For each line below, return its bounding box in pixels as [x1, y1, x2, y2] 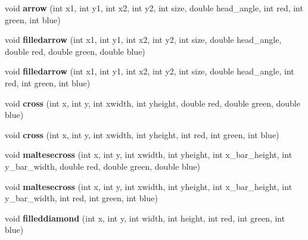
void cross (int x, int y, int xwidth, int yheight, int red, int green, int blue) [5, 128, 279, 141]
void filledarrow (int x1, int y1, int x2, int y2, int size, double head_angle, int [5, 65, 294, 77]
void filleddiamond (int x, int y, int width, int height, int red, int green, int [5, 211, 285, 224]
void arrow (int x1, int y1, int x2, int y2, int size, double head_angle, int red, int [5, 2, 303, 14]
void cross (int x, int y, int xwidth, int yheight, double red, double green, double [5, 96, 300, 109]
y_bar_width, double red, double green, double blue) [5, 160, 201, 172]
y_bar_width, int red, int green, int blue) [5, 192, 158, 204]
